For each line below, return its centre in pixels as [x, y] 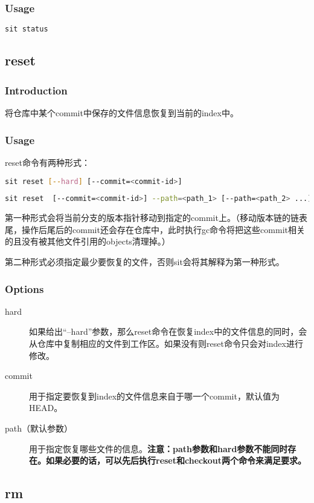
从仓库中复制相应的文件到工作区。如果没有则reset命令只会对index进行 [166, 344]
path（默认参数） [39, 428]
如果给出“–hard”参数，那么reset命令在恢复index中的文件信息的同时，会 [168, 331]
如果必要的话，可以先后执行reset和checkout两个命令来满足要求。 [176, 460]
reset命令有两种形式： [47, 162]
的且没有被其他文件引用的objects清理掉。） [88, 241]
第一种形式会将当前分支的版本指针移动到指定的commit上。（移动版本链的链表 [156, 218]
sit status [27, 29]
